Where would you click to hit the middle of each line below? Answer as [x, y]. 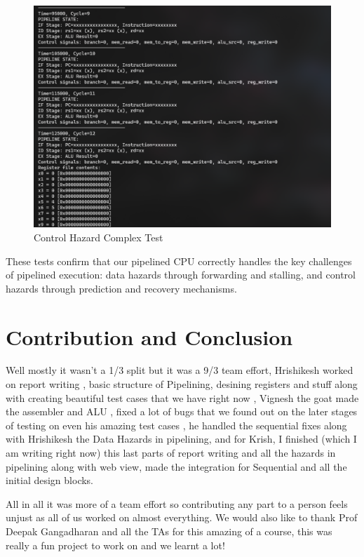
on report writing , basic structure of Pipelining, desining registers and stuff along [182, 384]
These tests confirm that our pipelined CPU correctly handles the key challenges [179, 261]
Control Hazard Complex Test [99, 237]
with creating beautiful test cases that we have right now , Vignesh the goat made [182, 397]
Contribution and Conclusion [149, 336]
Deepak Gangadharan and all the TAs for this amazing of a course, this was [169, 531]
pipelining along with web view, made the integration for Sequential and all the [176, 466]
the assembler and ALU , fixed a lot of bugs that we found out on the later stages [182, 411]
